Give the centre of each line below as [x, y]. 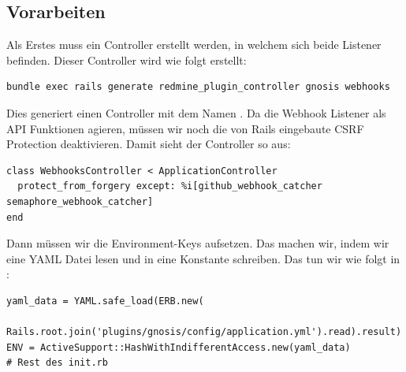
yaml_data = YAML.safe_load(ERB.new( [105, 301]
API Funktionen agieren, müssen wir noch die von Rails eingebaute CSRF [185, 128]
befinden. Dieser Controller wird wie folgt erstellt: [127, 60]
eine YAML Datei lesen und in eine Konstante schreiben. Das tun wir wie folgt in [203, 258]
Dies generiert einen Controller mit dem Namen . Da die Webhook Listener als [196, 112]
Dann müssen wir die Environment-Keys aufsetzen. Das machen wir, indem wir [198, 243]
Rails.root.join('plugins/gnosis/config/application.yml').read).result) [204, 332]
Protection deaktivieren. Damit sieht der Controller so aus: [149, 144]
